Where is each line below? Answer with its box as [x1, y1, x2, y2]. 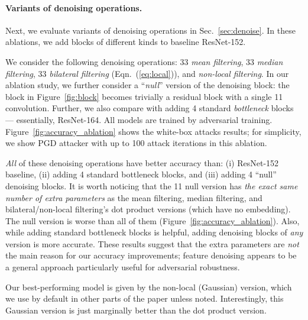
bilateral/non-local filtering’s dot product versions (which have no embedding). [5, 203, 291, 215]
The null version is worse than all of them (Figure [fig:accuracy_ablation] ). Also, [5, 214, 300, 227]
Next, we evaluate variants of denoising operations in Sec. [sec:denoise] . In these [5, 24, 296, 36]
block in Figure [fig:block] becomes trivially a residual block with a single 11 [5, 90, 283, 102]
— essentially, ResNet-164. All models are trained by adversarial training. [5, 113, 273, 125]
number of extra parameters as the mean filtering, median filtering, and [5, 191, 262, 203]
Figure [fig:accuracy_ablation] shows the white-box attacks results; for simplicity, [5, 125, 301, 137]
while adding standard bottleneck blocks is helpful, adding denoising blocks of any [5, 226, 303, 238]
